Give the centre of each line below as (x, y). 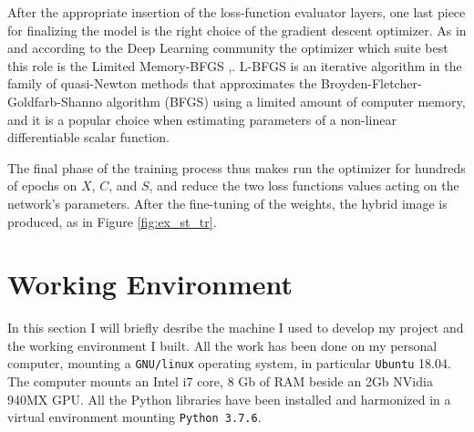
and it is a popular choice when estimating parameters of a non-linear (202, 119)
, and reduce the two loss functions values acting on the (304, 185)
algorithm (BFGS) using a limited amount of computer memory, (286, 101)
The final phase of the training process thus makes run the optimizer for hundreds (237, 167)
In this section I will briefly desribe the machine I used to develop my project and (236, 328)
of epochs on (42, 185)
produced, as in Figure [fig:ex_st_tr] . (112, 221)
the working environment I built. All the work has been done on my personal (222, 345)
